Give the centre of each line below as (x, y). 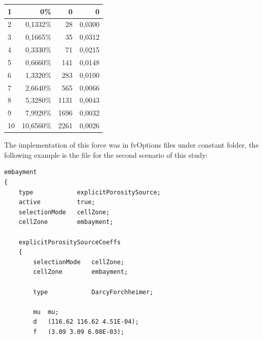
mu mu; (46, 312)
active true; (57, 202)
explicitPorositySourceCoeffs (70, 242)
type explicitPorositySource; (90, 192)
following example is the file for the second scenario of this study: (106, 154)
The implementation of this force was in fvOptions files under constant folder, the (131, 145)
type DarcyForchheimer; (93, 292)
